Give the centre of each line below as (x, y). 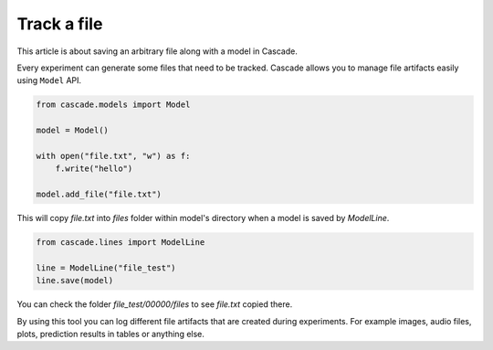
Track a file (60, 24)
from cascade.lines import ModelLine (121, 243)
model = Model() (73, 131)
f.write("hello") (94, 169)
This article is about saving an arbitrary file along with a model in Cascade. (157, 51)
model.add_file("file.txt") (99, 195)
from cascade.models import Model (113, 105)
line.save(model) (75, 281)
